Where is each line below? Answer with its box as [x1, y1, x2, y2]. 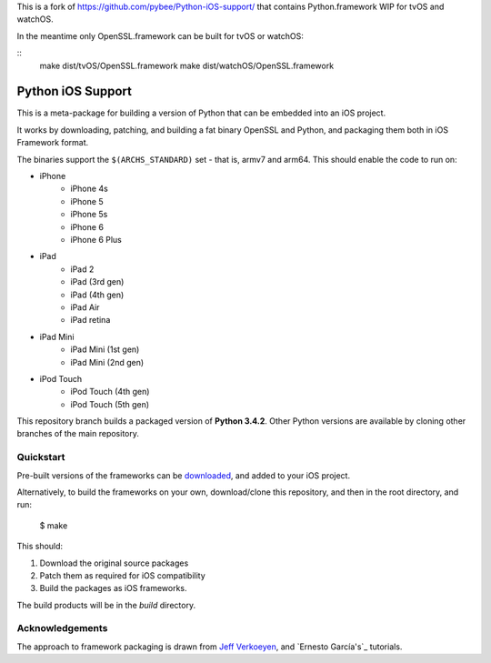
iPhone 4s [70, 183, 108, 195]
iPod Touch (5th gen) [70, 398, 150, 409]
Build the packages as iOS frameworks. [39, 583, 187, 594]
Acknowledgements [16, 622, 108, 635]
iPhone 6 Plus [70, 234, 122, 245]
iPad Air [70, 301, 100, 313]
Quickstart [16, 451, 65, 464]
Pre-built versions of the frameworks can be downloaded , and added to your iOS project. [16, 469, 350, 481]
